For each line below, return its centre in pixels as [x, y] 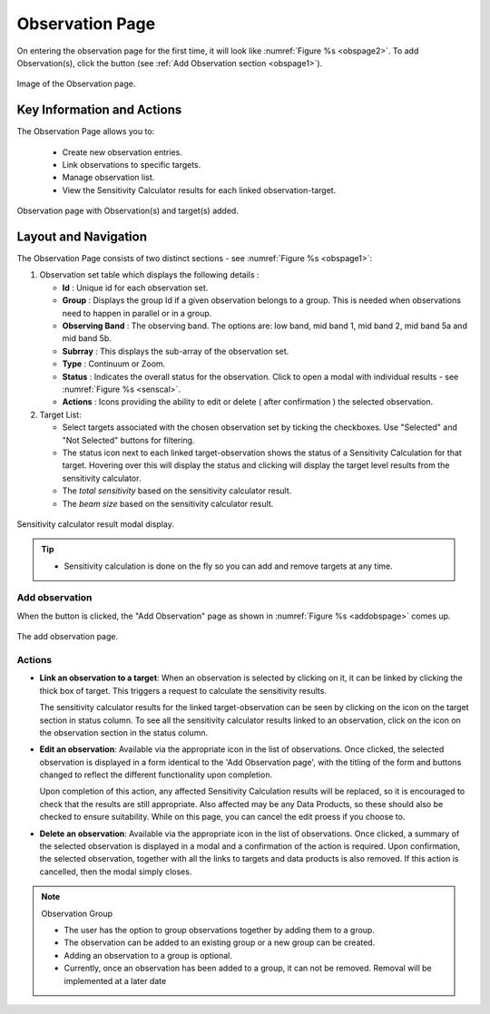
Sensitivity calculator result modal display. [95, 524]
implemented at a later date [115, 980]
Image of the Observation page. [76, 84]
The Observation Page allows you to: [86, 132]
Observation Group [77, 913]
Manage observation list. [108, 178]
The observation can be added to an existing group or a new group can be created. [220, 942]
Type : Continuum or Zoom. [114, 364]
